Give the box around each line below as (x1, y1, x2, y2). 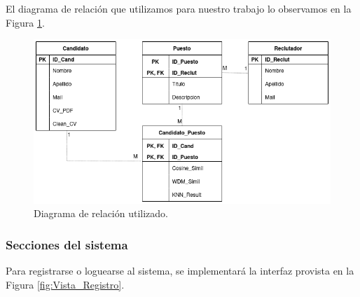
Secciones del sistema (6, 235, 128, 253)
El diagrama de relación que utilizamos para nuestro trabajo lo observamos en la (6, 1, 352, 15)
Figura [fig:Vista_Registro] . (6, 277, 125, 291)
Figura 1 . (6, 15, 45, 29)
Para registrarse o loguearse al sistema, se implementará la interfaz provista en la (6, 263, 354, 278)
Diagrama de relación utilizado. (34, 206, 169, 221)
